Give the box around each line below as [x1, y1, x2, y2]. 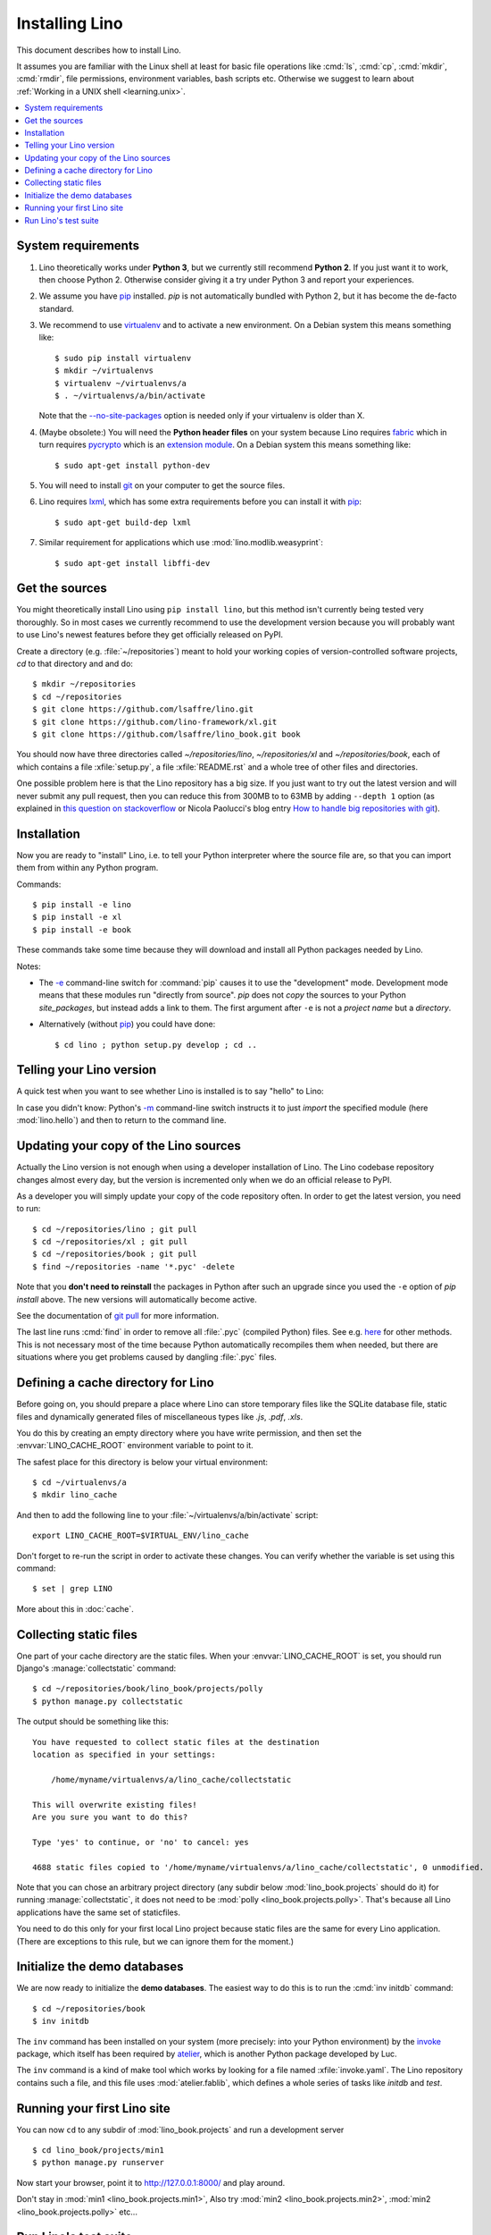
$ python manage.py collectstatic [32, 1696, 183, 1707]
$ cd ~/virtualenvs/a [32, 1478, 127, 1488]
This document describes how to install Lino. [16, 45, 182, 55]
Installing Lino [16, 13, 124, 33]
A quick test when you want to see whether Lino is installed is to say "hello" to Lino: [16, 1086, 325, 1097]
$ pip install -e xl [32, 912, 122, 923]
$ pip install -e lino [32, 899, 132, 910]
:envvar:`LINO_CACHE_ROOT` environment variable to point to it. [16, 1440, 254, 1451]
